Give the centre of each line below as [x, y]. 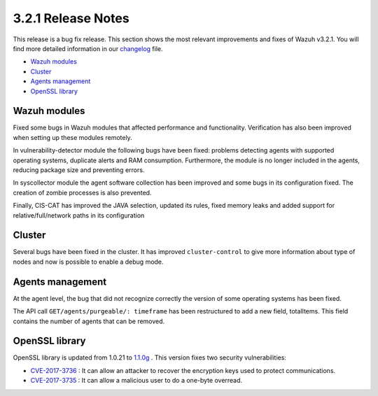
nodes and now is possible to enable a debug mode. [88, 262]
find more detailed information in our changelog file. [88, 48]
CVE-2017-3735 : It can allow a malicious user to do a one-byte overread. [136, 381]
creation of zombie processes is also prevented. [82, 192]
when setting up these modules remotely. [72, 137]
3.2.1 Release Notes [71, 18]
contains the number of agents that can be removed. [89, 321]
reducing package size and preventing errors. [79, 170]
